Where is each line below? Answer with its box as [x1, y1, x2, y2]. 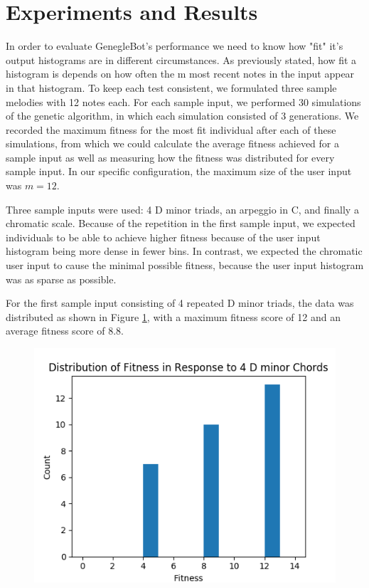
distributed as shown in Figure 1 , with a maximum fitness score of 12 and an [6, 309, 341, 324]
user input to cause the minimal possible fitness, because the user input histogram [6, 258, 364, 273]
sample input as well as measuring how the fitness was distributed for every [6, 149, 335, 164]
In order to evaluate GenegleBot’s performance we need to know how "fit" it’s [6, 38, 343, 53]
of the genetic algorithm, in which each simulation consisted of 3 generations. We [6, 108, 359, 123]
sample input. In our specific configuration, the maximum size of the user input [6, 164, 352, 179]
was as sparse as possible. [6, 271, 117, 286]
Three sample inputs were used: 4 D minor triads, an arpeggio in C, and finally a [6, 201, 359, 216]
